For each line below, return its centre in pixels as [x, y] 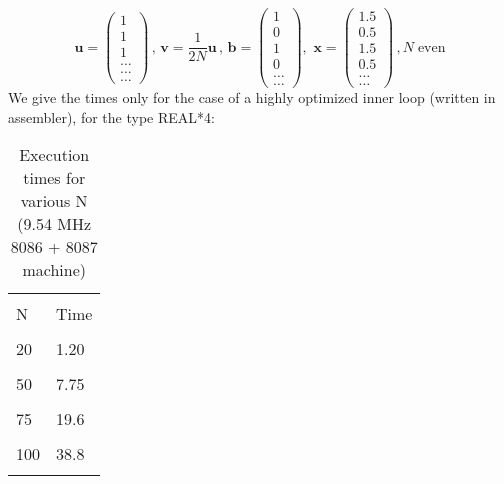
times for [54, 178]
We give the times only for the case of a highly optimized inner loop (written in [252, 97]
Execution [54, 155]
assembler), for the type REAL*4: [111, 116]
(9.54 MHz [54, 224]
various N [54, 201]
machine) [54, 270]
